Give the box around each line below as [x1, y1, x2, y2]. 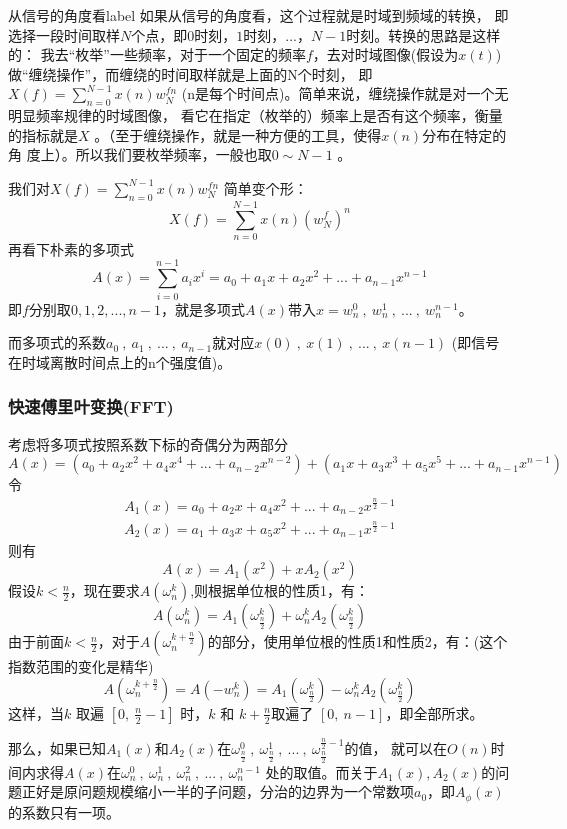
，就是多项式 [161, 298, 246, 319]
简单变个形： [223, 177, 308, 198]
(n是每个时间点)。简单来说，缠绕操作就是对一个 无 [181, 83, 509, 104]
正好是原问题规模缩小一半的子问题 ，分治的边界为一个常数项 [21, 781, 414, 802]
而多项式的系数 [8, 332, 106, 353]
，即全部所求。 [385, 702, 484, 723]
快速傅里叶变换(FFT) [8, 394, 174, 419]
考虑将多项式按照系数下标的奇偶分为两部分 [8, 433, 288, 454]
